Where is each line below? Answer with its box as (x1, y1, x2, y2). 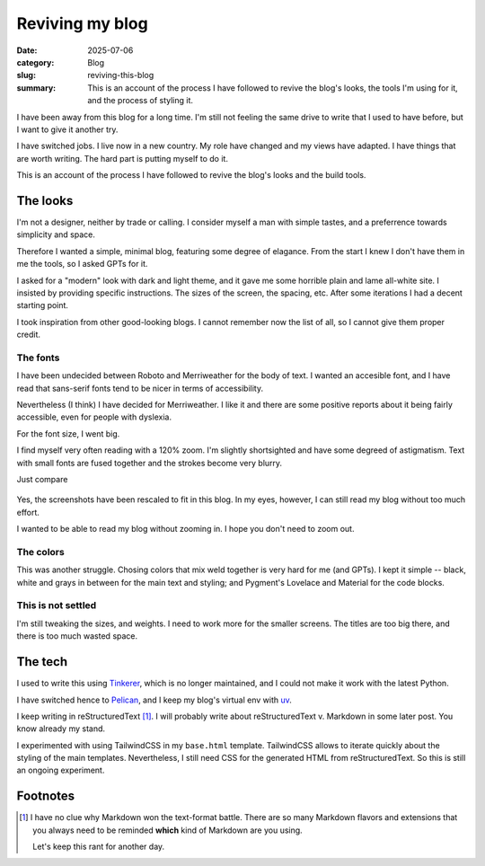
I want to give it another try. (16, 124, 119, 135)
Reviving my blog (16, 13, 148, 33)
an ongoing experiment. (16, 764, 105, 776)
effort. (16, 507, 40, 517)
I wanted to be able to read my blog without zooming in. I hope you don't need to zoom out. (16, 524, 355, 535)
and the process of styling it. (87, 95, 193, 106)
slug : (16, 70, 36, 81)
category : (16, 57, 55, 67)
